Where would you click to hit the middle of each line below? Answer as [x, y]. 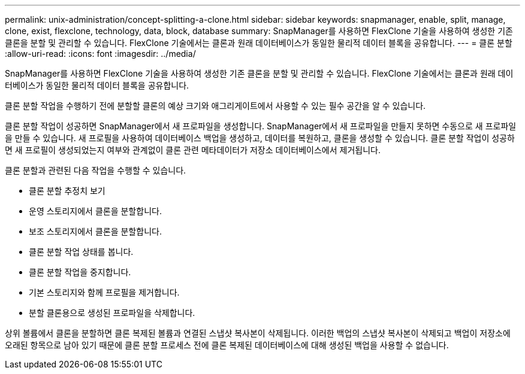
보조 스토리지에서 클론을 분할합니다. [95, 231]
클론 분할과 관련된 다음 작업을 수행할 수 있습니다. [96, 170]
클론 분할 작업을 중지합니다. [80, 272]
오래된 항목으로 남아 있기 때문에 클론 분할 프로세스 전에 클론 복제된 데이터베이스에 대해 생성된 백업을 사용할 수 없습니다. [227, 345]
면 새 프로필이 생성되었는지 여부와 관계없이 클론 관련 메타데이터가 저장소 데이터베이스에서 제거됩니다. [193, 150]
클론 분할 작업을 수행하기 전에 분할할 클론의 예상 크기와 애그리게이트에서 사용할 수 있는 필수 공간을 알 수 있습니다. [215, 106]
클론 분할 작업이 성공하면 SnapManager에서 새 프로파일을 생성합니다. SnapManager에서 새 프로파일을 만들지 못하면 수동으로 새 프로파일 [261, 126]
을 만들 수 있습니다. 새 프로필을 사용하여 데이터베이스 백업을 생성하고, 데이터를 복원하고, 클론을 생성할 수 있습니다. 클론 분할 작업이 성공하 [260, 138]
